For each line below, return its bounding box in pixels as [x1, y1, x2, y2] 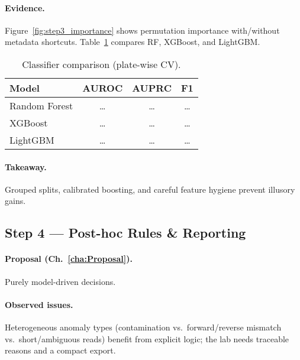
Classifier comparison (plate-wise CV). [22, 57, 181, 71]
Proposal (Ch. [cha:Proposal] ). [5, 252, 133, 265]
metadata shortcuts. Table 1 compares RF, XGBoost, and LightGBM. [5, 35, 260, 48]
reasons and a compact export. [5, 344, 116, 356]
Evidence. [5, 1, 45, 14]
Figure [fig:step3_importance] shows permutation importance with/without [5, 24, 280, 36]
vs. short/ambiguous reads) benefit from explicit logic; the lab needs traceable [5, 332, 289, 345]
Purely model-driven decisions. [5, 275, 116, 287]
